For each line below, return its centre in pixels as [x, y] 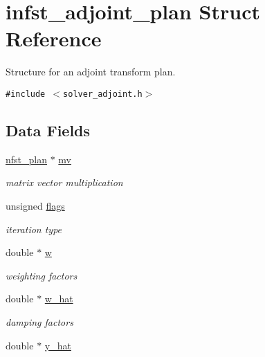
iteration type [34, 229]
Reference [54, 38]
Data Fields [48, 130]
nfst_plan [26, 159]
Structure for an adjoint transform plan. [91, 72]
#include [26, 94]
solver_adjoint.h [103, 94]
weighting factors [42, 275]
